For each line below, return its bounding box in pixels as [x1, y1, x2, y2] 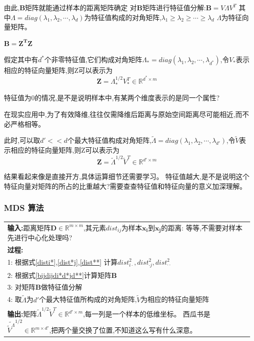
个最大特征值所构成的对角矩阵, [39, 294, 137, 304]
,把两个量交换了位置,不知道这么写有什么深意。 [49, 325, 197, 335]
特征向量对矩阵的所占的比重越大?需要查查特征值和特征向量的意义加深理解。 [4, 181, 247, 191]
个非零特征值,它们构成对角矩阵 [44, 54, 142, 65]
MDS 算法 [4, 202, 44, 214]
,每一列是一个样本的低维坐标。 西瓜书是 [83, 309, 211, 319]
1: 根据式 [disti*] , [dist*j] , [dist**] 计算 [7, 256, 118, 267]
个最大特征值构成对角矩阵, [67, 135, 152, 145]
